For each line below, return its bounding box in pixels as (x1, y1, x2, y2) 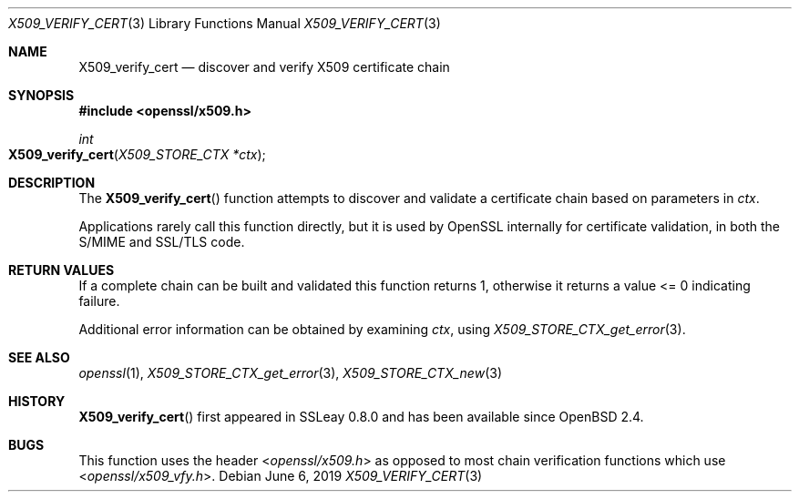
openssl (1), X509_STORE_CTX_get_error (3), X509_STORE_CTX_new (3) (78, 365, 502, 381)
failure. (78, 293, 120, 309)
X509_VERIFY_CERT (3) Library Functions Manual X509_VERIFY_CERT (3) (8, 15, 441, 31)
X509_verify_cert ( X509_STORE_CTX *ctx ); (8, 147, 266, 162)
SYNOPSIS (8, 87, 75, 103)
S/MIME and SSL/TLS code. (78, 234, 245, 249)
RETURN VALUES (8, 262, 115, 278)
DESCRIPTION (8, 175, 96, 190)
